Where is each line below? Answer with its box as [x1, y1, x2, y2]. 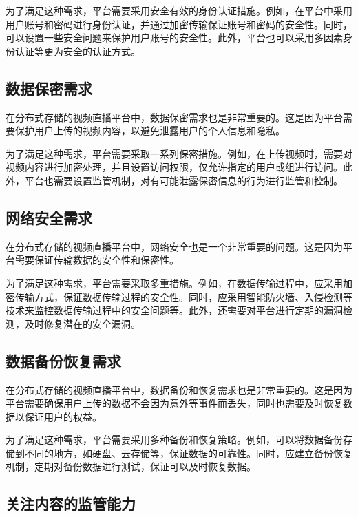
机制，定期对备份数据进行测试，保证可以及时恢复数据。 [6, 459, 256, 474]
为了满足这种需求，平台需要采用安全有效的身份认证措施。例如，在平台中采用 [6, 3, 352, 17]
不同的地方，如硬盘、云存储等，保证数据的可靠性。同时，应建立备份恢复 [24, 445, 352, 460]
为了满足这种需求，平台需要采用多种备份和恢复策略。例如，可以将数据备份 [6, 432, 343, 447]
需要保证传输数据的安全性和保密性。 [14, 253, 179, 267]
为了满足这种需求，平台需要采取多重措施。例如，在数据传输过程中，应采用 [6, 275, 343, 290]
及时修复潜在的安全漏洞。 [24, 316, 140, 330]
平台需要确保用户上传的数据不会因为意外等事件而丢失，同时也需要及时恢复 [6, 396, 343, 410]
